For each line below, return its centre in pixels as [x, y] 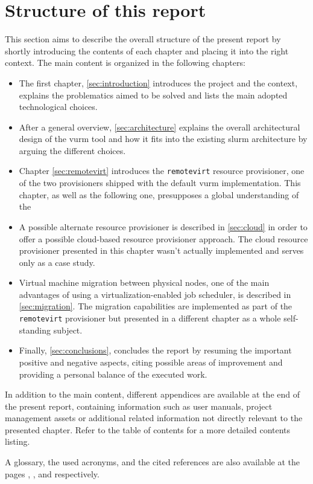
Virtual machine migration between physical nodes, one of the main [144, 282]
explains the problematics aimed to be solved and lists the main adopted [153, 95]
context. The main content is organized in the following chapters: [125, 63]
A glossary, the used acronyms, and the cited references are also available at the [153, 462]
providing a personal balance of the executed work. [113, 374]
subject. [68, 330]
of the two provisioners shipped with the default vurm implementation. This [160, 183]
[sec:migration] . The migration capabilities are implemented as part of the [156, 306]
